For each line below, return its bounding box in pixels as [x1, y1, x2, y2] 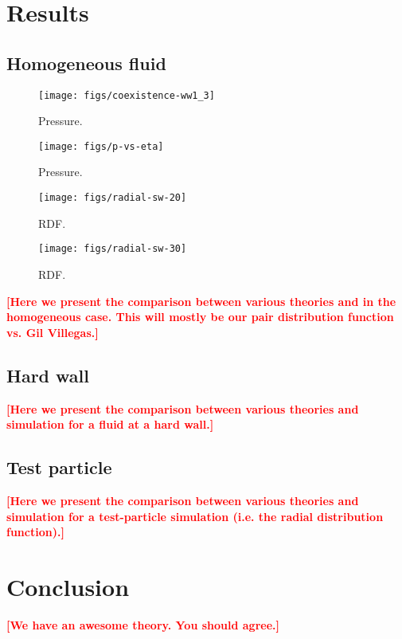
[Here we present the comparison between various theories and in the [6, 292, 396, 309]
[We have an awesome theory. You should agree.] [6, 616, 279, 633]
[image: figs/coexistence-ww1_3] [38, 89, 215, 101]
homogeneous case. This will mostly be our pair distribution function [6, 308, 394, 325]
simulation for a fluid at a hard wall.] [6, 416, 214, 433]
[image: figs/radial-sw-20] [38, 192, 187, 204]
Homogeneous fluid [6, 50, 166, 75]
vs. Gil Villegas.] [6, 323, 99, 340]
